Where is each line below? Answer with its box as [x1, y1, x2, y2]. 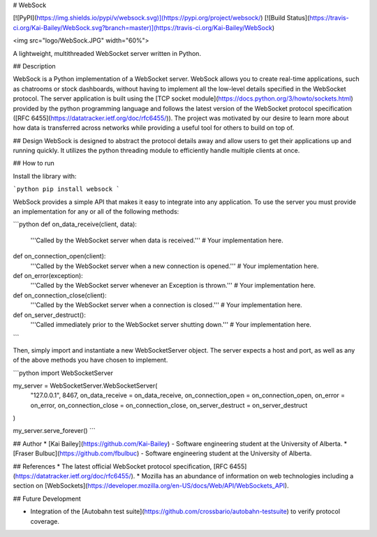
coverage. [30, 517, 59, 525]
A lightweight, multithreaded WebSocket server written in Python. [13, 49, 202, 57]
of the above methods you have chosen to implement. [13, 356, 168, 365]
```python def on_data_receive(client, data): [13, 220, 138, 228]
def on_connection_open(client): [13, 252, 106, 260]
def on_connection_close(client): [13, 290, 108, 300]
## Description [13, 61, 56, 70]
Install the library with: [13, 172, 77, 180]
